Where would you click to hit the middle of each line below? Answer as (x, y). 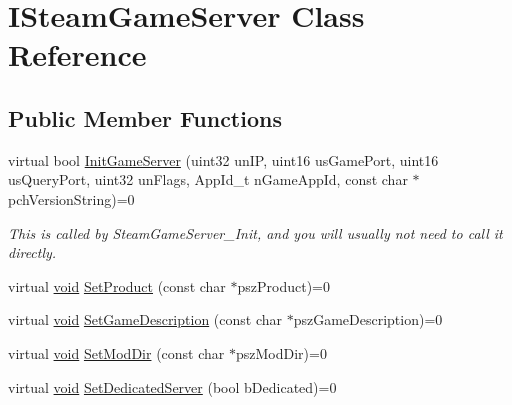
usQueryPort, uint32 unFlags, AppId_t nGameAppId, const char (208, 179)
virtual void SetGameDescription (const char (145, 319)
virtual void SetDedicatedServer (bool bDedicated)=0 (172, 386)
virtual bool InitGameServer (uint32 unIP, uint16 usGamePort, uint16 (223, 159)
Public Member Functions (145, 117)
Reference (77, 54)
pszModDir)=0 (281, 352)
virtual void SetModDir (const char (116, 352)
